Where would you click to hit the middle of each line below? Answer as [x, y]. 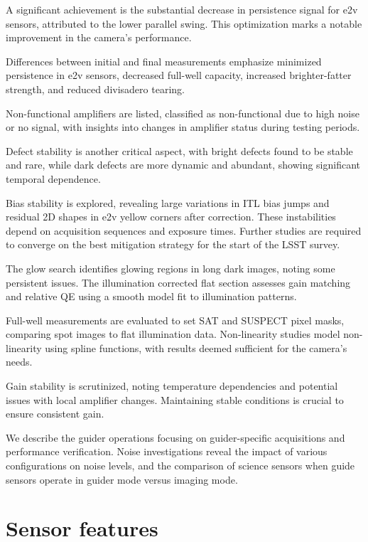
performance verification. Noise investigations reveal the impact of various [167, 451]
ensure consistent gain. [55, 414]
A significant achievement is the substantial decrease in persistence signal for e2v [182, 9]
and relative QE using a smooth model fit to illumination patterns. [151, 296]
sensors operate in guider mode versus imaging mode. [122, 479]
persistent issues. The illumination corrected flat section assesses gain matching [178, 282]
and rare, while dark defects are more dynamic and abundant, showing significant [183, 165]
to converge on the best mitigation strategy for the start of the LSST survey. [173, 244]
